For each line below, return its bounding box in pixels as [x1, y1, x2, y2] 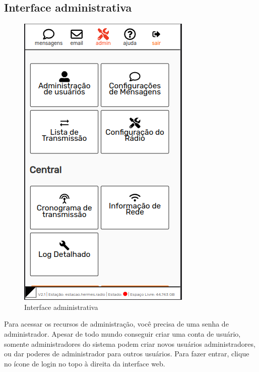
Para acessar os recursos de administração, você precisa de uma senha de [4, 318, 229, 329]
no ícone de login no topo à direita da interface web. [4, 358, 165, 368]
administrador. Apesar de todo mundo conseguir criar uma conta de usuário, [4, 328, 241, 339]
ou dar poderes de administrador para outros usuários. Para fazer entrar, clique [4, 348, 249, 359]
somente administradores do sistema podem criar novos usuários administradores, [4, 338, 255, 349]
